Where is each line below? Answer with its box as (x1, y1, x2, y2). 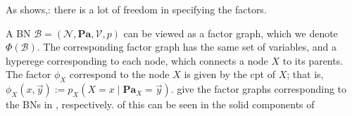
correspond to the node (69, 67, 170, 82)
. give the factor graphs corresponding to (170, 82, 347, 96)
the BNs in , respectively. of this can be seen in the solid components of (6, 97, 315, 112)
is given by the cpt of (184, 67, 276, 82)
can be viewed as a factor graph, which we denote (123, 25, 338, 40)
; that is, (287, 67, 324, 82)
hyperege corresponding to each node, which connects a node (6, 53, 268, 67)
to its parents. (282, 53, 344, 67)
